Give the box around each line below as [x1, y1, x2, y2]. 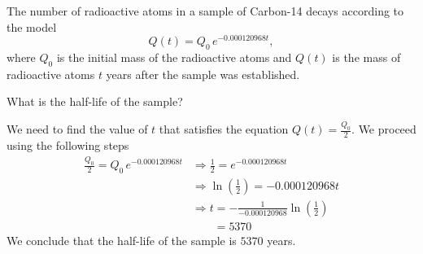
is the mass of [332, 49, 401, 66]
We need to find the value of [7, 120, 148, 138]
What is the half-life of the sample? [7, 93, 183, 110]
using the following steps [7, 137, 129, 154]
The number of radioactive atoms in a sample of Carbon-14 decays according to [7, 2, 404, 19]
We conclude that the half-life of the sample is [7, 231, 237, 248]
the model [7, 18, 57, 35]
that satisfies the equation [159, 120, 289, 138]
